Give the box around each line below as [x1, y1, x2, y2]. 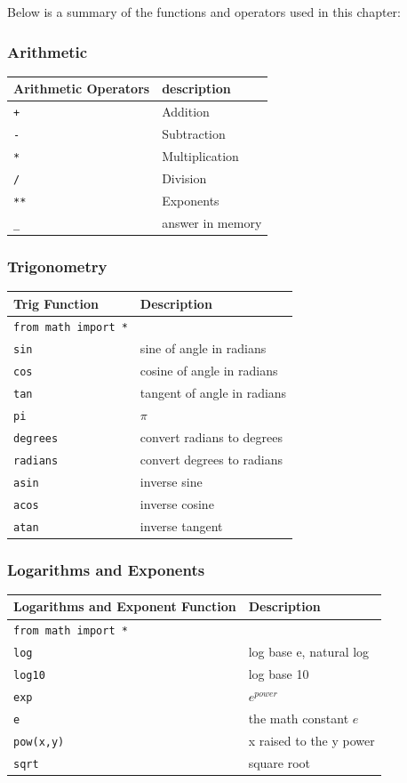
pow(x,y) [13, 735, 65, 748]
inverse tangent [140, 516, 223, 535]
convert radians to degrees [140, 427, 283, 446]
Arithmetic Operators [13, 79, 150, 98]
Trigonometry [7, 254, 108, 277]
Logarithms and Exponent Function [13, 597, 236, 616]
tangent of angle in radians [140, 383, 287, 402]
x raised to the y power [248, 731, 375, 749]
